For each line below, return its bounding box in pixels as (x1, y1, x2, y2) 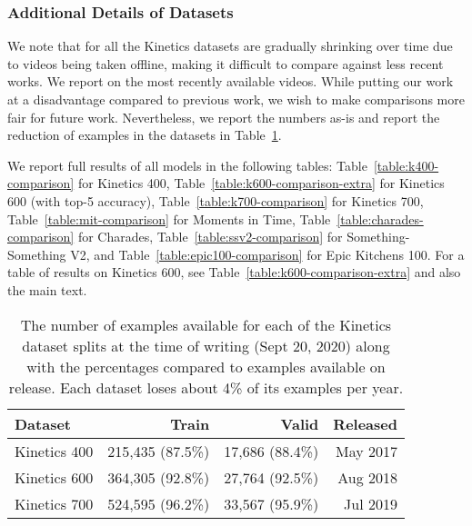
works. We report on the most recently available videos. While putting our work (7, 72, 454, 91)
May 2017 (335, 440, 397, 461)
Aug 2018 (337, 466, 397, 488)
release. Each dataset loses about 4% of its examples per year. (8, 376, 404, 398)
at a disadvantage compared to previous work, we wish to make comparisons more (7, 90, 465, 108)
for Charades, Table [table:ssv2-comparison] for (77, 227, 343, 246)
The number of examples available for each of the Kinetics (20, 313, 392, 335)
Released (333, 412, 397, 434)
